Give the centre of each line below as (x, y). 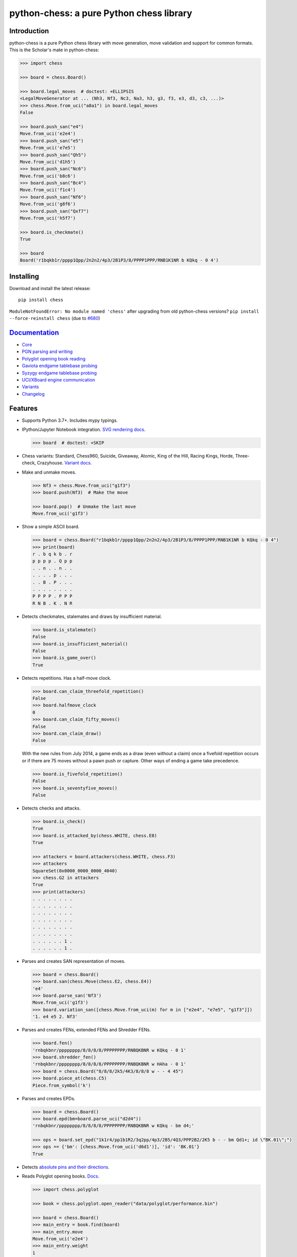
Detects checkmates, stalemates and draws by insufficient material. (92, 616)
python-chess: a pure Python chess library (101, 13)
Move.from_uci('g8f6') (48, 204)
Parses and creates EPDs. (48, 1098)
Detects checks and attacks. (51, 808)
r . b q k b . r (53, 554)
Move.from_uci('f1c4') (48, 190)
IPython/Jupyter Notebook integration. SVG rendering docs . (84, 429)
